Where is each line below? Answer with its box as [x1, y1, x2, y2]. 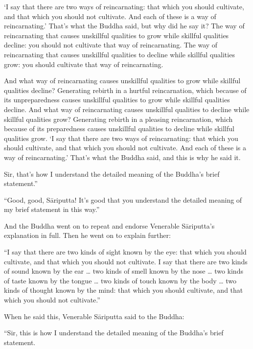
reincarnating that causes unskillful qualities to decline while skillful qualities [4, 49, 235, 59]
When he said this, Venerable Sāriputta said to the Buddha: [4, 311, 184, 321]
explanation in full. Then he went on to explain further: [4, 230, 171, 240]
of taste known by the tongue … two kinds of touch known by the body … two [4, 275, 237, 285]
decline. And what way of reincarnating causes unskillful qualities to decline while [4, 104, 250, 114]
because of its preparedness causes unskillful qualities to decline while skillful [4, 123, 234, 134]
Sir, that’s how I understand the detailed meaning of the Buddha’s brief [4, 168, 220, 179]
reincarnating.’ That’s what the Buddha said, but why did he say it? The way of [4, 21, 245, 31]
